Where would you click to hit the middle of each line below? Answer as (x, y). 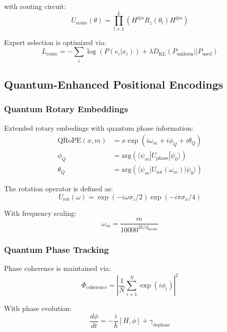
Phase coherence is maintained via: (57, 268)
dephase (161, 325)
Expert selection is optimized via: (55, 42)
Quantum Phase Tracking (56, 249)
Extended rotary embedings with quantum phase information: (99, 127)
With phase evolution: (38, 308)
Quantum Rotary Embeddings (66, 109)
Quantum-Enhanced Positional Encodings (114, 84)
